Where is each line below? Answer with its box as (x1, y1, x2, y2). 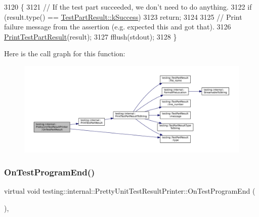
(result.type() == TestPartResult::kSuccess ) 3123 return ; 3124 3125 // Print (4, 11, 242, 22)
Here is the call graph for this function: (4, 48, 125, 59)
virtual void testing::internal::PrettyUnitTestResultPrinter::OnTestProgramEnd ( (4, 186, 255, 196)
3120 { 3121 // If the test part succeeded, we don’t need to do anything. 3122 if (4, 2, 252, 12)
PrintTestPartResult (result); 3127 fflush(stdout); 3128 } (4, 31, 177, 42)
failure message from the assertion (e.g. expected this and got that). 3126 (4, 21, 231, 32)
